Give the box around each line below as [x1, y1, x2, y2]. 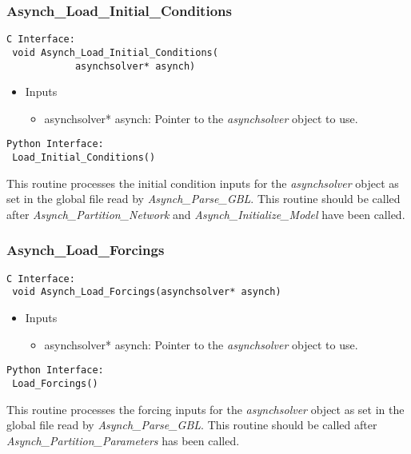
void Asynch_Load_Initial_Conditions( [12, 46, 218, 58]
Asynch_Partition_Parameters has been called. [6, 432, 240, 448]
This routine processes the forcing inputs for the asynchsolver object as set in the [6, 400, 405, 417]
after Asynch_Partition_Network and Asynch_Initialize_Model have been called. [6, 205, 405, 222]
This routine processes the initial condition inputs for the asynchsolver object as [6, 174, 399, 191]
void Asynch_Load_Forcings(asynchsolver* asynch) [12, 286, 281, 298]
